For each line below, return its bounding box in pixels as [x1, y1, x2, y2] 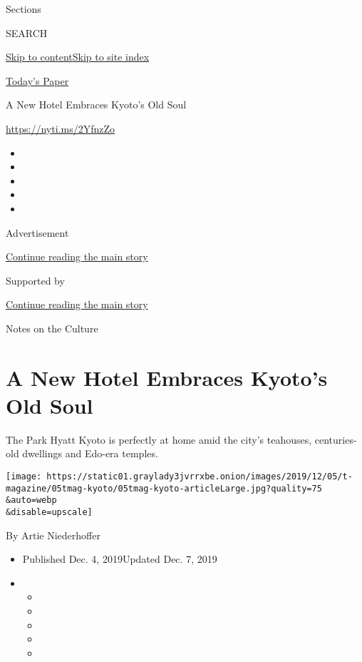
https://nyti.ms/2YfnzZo [6, 121, 115, 136]
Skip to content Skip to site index [6, 49, 150, 64]
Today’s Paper [6, 73, 69, 88]
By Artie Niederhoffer [6, 527, 100, 542]
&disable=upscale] [6, 506, 93, 517]
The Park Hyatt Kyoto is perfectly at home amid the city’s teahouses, [6, 432, 312, 447]
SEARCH [6, 25, 48, 40]
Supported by [6, 273, 65, 287]
